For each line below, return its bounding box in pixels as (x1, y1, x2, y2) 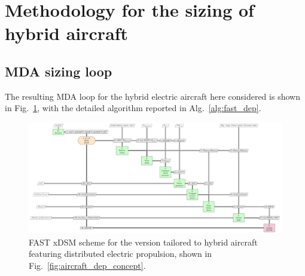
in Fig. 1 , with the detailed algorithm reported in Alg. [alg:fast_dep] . (5, 102, 261, 114)
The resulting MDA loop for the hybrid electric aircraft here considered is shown (5, 90, 300, 102)
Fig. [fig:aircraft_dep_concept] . (29, 259, 146, 272)
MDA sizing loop (5, 62, 112, 80)
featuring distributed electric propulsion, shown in (29, 247, 212, 260)
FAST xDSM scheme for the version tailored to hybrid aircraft (29, 235, 258, 248)
